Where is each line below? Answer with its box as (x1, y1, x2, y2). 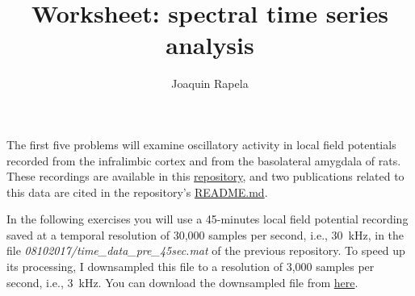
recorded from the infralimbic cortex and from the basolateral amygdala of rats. (6, 152, 401, 169)
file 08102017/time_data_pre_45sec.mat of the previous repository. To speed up (6, 242, 405, 259)
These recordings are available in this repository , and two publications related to (6, 168, 405, 185)
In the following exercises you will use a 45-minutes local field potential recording (6, 211, 409, 227)
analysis (166, 28, 254, 61)
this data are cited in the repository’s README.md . (6, 183, 268, 200)
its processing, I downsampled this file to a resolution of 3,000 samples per (6, 258, 375, 275)
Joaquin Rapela (171, 75, 249, 92)
